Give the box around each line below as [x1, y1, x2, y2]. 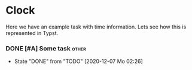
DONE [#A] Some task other [5, 44, 86, 52]
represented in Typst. [5, 29, 59, 36]
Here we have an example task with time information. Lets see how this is [5, 23, 187, 30]
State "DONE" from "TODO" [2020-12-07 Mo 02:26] [14, 58, 143, 65]
